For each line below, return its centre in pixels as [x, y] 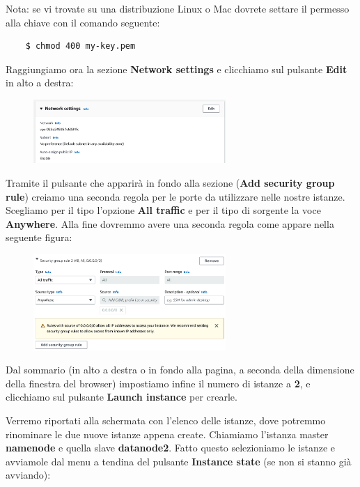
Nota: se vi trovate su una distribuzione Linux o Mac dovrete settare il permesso [178, 8]
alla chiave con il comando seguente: [83, 22]
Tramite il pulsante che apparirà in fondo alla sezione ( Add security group [170, 183]
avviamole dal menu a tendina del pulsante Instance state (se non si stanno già [179, 461]
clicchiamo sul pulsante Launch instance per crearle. [122, 397]
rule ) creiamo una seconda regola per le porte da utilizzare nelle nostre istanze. [175, 196]
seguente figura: [39, 237]
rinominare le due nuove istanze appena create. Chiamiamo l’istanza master [167, 434]
